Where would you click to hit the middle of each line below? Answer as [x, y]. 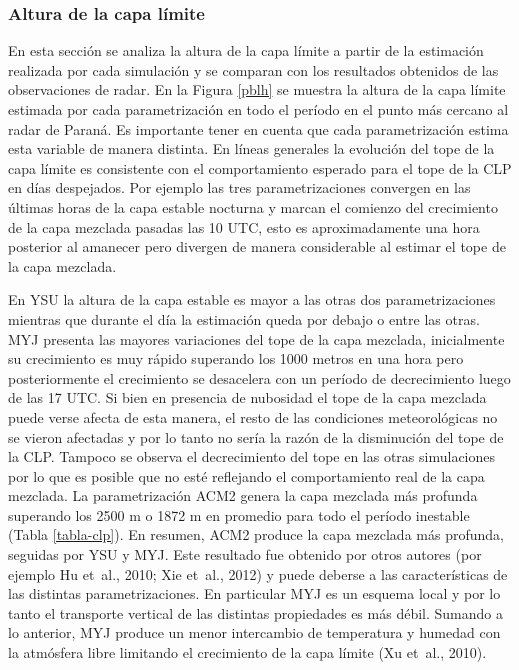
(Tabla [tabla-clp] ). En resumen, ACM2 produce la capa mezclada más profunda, [256, 534]
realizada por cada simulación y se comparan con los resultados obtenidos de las [253, 69]
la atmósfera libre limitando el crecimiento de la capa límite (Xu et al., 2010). [247, 652]
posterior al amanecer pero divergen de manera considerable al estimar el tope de [257, 246]
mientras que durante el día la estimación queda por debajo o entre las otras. [244, 318]
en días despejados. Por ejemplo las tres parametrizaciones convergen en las [239, 187]
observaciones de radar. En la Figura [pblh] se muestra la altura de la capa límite [257, 89]
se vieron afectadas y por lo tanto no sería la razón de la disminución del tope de [256, 436]
